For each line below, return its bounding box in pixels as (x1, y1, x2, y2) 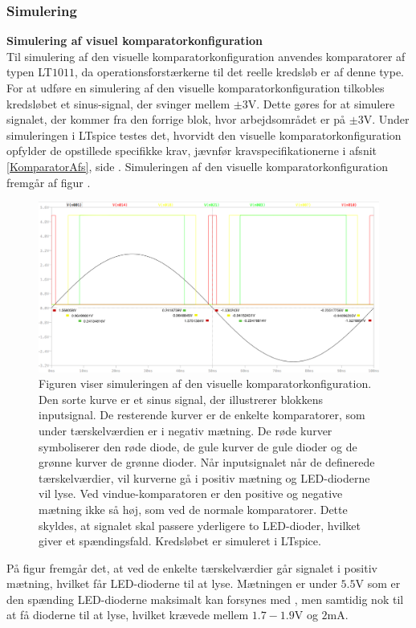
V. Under (363, 111, 410, 128)
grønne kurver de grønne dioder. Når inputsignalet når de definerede (39, 454, 375, 471)
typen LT (6, 63, 52, 80)
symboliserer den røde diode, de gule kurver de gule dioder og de (39, 438, 357, 455)
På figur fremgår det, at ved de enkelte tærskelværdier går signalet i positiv (6, 559, 377, 576)
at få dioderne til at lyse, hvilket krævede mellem (6, 606, 249, 623)
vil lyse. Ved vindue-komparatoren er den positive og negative (39, 485, 343, 502)
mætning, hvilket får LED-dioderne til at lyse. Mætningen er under (6, 575, 337, 592)
